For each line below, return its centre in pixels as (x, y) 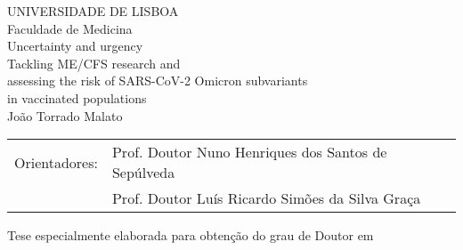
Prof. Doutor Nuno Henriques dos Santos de (249, 152)
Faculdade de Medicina (70, 28)
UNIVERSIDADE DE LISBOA (93, 11)
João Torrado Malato (65, 115)
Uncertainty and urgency (75, 46)
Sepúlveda (143, 173)
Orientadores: (56, 162)
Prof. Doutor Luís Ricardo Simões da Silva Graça (266, 198)
